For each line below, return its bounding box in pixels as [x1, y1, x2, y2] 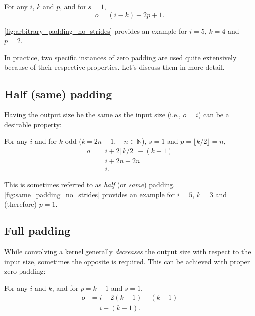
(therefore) [4, 199, 37, 209]
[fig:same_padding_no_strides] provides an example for [4, 189, 175, 199]
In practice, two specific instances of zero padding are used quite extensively [4, 52, 237, 62]
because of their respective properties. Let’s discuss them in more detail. [4, 62, 225, 72]
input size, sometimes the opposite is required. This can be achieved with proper [4, 256, 250, 266]
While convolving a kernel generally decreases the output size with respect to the [4, 246, 251, 257]
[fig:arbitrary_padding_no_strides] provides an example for [4, 25, 187, 36]
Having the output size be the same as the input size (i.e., [4, 109, 181, 120]
